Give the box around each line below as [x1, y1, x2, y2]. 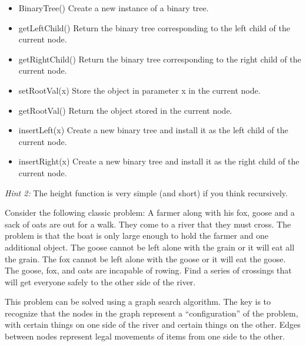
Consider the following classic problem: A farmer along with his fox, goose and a [5, 206, 295, 219]
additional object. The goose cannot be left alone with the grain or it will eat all [5, 240, 295, 253]
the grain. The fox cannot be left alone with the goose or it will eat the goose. [5, 252, 286, 265]
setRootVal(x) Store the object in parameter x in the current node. [18, 84, 261, 96]
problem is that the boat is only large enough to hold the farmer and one [5, 229, 268, 242]
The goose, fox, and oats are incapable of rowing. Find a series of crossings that [5, 264, 292, 276]
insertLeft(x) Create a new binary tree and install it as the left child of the [18, 124, 288, 136]
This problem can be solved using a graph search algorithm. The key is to [5, 295, 271, 308]
